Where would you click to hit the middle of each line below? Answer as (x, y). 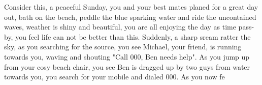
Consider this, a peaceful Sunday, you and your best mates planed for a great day (131, 7)
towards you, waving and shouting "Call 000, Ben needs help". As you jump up (127, 56)
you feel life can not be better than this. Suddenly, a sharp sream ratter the (133, 36)
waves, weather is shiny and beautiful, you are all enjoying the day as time (120, 27)
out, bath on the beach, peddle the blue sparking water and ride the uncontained (130, 17)
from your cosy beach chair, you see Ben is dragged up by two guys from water (127, 66)
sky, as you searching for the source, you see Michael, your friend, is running (123, 47)
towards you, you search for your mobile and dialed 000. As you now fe (114, 77)
